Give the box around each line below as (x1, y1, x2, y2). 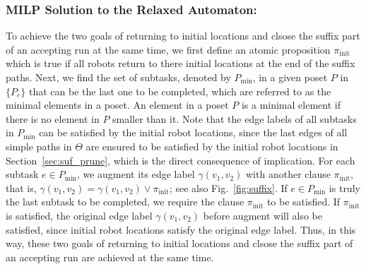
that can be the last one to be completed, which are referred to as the (29, 83, 331, 98)
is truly (329, 180, 360, 195)
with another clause (246, 167, 331, 181)
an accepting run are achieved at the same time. (6, 249, 214, 264)
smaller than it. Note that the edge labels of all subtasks (112, 111, 357, 126)
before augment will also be (203, 208, 322, 222)
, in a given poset (252, 70, 328, 84)
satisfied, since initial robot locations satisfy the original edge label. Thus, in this (6, 222, 356, 237)
